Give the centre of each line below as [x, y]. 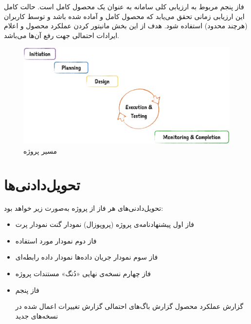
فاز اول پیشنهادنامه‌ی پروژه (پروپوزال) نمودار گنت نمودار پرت [105, 224]
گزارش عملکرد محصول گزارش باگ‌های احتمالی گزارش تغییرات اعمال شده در [129, 306]
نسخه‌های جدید [37, 315]
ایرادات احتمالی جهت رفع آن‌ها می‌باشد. [62, 35]
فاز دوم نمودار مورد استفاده [56, 240]
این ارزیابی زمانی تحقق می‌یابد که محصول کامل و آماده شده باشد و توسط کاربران [124, 16]
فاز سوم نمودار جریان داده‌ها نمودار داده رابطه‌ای [87, 257]
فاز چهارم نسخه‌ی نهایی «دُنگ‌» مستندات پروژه [83, 273]
